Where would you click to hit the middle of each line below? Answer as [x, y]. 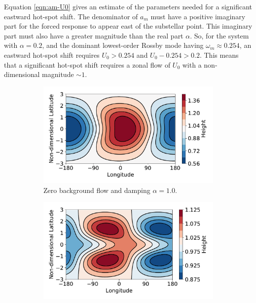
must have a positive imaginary [198, 16]
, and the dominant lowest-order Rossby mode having [123, 45]
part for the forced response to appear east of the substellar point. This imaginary [128, 26]
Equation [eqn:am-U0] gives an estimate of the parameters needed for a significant [128, 6]
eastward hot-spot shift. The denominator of [71, 16]
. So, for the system [219, 35]
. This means [219, 55]
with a [192, 64]
